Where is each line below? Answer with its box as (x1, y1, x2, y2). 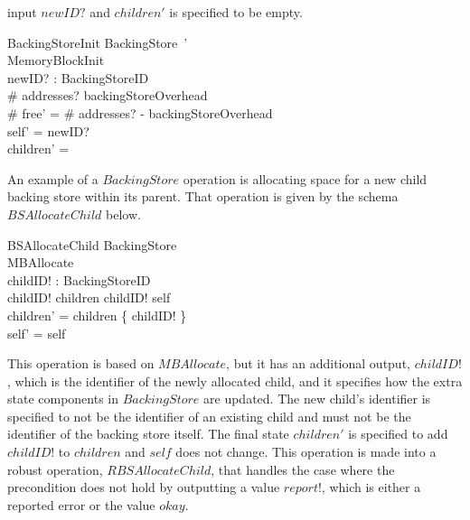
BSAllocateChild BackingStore (7, 235, 177, 254)
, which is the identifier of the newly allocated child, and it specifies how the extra (7, 371, 463, 390)
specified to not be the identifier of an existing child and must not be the (7, 406, 411, 425)
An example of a (7, 169, 99, 188)
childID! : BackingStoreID (7, 270, 151, 289)
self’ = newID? (7, 121, 89, 140)
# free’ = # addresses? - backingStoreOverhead (7, 103, 273, 122)
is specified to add (348, 424, 448, 443)
